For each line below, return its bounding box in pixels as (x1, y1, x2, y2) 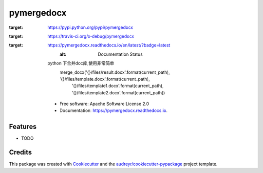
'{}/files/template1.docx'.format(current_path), (72, 83, 164, 89)
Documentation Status (98, 51, 143, 57)
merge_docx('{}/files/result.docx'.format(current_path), (59, 69, 170, 75)
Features (9, 123, 37, 131)
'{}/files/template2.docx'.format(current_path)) (72, 89, 165, 95)
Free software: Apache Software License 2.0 (59, 101, 150, 107)
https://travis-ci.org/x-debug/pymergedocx (47, 33, 134, 39)
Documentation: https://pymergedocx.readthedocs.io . (59, 108, 168, 113)
